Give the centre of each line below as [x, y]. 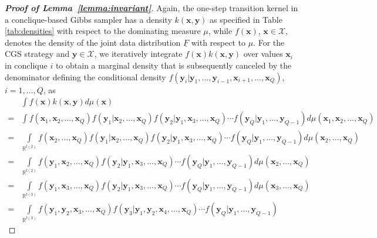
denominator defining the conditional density [85, 76]
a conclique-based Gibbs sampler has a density [88, 19]
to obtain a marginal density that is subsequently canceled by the [174, 65]
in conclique [26, 65]
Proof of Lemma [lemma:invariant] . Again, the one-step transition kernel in [152, 8]
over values [263, 54]
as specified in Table [246, 19]
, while [220, 31]
